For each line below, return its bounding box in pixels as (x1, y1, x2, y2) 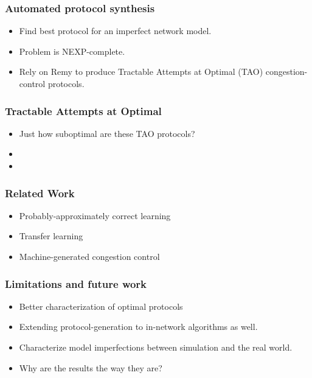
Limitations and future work (5, 276, 147, 291)
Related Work (5, 185, 75, 200)
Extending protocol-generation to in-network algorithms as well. (19, 320, 258, 333)
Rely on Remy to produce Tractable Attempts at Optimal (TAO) (19, 65, 263, 78)
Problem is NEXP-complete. (19, 44, 125, 57)
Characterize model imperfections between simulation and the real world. (19, 341, 293, 353)
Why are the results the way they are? (19, 361, 162, 374)
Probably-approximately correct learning (19, 209, 171, 222)
